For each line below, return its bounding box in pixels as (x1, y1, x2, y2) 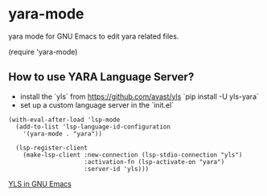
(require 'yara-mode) (8, 47, 78, 56)
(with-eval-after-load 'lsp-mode (8, 116, 121, 124)
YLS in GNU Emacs (8, 178, 72, 189)
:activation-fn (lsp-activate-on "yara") (84, 157, 225, 165)
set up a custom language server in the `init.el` (19, 100, 175, 109)
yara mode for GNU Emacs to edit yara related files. (8, 31, 179, 41)
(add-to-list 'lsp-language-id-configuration (15, 122, 171, 131)
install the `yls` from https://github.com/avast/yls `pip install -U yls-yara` (19, 92, 260, 101)
